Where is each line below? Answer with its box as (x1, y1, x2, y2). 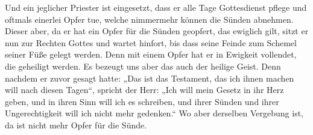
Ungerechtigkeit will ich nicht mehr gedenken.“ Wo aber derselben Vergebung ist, (5, 107, 304, 119)
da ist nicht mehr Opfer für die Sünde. (5, 118, 147, 131)
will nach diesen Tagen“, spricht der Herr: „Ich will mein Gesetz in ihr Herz (5, 83, 284, 96)
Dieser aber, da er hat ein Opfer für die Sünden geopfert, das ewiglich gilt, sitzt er (5, 25, 309, 37)
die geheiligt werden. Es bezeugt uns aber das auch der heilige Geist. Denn (5, 59, 281, 72)
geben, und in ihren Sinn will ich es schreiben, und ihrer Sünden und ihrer (5, 95, 279, 107)
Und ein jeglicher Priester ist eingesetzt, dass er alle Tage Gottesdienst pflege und (5, 1, 307, 13)
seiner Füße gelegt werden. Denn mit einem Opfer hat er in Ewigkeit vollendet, (5, 48, 297, 61)
